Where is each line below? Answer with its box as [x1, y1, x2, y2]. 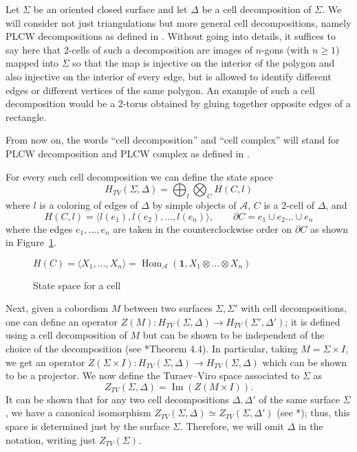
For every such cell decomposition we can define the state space [6, 169, 273, 183]
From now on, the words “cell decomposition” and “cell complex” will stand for [6, 133, 340, 147]
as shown [310, 221, 349, 236]
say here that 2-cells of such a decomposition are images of [6, 42, 252, 56]
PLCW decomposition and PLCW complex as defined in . [6, 146, 250, 160]
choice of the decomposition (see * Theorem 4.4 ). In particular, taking [6, 341, 298, 356]
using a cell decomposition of [6, 328, 127, 342]
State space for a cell [33, 278, 121, 292]
